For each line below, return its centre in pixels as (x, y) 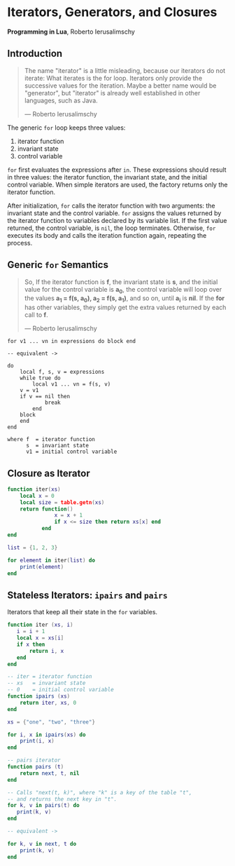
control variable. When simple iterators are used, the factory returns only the (117, 184)
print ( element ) (42, 567)
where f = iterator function (51, 440)
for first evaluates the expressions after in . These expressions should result (117, 170)
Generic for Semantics (58, 265)
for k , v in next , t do (42, 844)
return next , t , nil (50, 773)
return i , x (47, 651)
